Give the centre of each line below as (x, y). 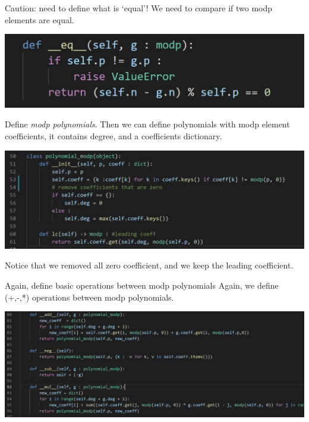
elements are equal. (40, 19)
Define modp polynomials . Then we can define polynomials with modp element (147, 124)
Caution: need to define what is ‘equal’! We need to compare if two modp (139, 8)
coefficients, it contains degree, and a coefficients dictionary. (113, 135)
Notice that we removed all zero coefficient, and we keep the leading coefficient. (149, 265)
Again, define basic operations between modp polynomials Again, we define (142, 285)
